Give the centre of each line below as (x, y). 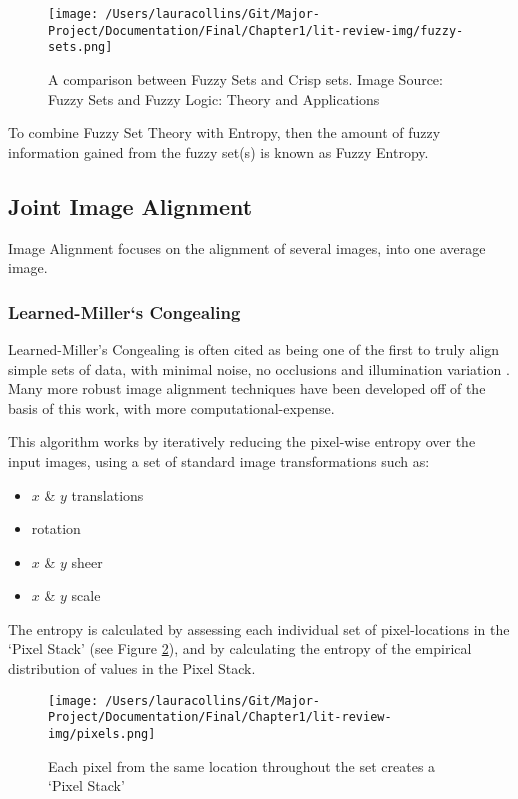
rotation (56, 528)
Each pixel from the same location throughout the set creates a (242, 765)
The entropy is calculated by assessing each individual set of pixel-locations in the (259, 628)
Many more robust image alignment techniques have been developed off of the (247, 388)
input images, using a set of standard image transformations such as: (219, 460)
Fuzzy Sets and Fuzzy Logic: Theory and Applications (214, 98)
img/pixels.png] (102, 733)
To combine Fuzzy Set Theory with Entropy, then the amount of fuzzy (224, 132)
